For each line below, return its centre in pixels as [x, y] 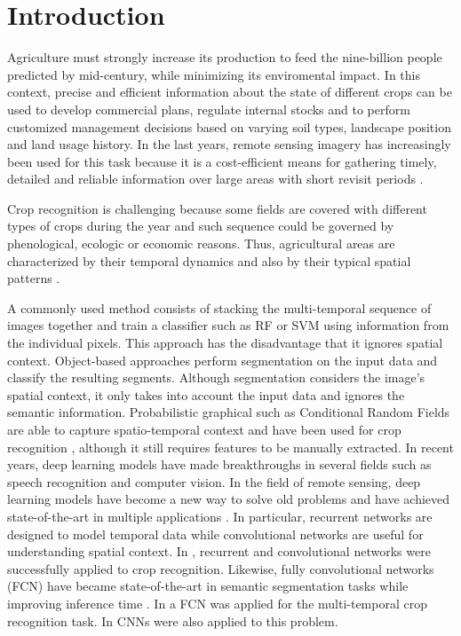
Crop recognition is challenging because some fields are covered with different [217, 208]
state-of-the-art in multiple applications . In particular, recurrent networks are [220, 516]
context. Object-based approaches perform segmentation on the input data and [223, 360]
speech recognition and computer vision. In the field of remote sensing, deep [214, 481]
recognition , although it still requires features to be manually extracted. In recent [230, 447]
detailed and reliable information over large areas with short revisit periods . [215, 179]
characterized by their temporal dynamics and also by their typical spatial [209, 260]
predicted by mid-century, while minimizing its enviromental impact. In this [214, 74]
